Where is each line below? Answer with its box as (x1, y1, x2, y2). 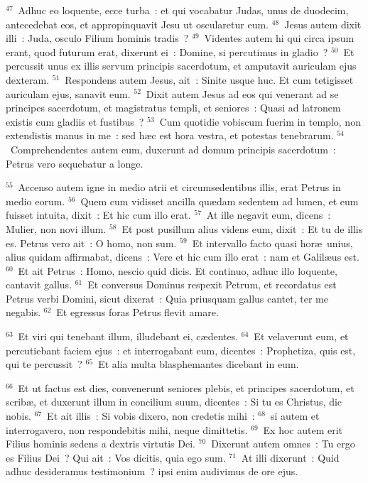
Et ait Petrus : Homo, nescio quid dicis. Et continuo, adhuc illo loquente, (18, 263, 337, 278)
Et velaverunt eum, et (254, 329, 349, 344)
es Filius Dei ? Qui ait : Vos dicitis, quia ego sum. (6, 450, 226, 465)
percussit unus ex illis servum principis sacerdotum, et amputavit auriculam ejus (6, 58, 357, 73)
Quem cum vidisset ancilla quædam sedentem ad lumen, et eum (80, 193, 359, 208)
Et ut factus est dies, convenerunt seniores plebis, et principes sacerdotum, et (18, 380, 355, 395)
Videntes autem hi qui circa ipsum (204, 31, 355, 45)
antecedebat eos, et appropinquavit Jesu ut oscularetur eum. (6, 16, 269, 31)
